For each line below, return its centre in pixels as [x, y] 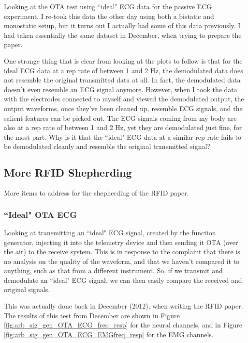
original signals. [27, 289]
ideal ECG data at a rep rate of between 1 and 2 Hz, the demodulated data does [124, 70]
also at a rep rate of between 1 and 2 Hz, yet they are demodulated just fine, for [123, 127]
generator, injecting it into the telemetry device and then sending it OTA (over [121, 242]
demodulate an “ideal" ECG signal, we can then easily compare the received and [123, 280]
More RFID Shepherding [68, 172]
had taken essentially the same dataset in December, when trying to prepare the [123, 35]
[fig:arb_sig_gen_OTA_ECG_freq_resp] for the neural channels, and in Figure [123, 325]
